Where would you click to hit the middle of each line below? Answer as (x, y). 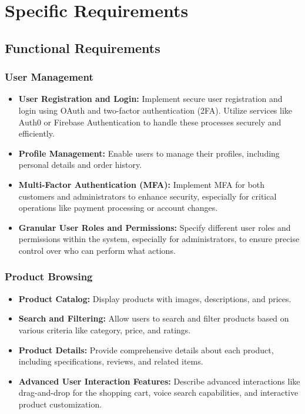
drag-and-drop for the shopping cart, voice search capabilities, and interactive (158, 393)
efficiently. (36, 133)
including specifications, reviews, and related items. (111, 361)
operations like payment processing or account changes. (118, 208)
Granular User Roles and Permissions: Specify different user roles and (155, 227)
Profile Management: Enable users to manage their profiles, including (149, 153)
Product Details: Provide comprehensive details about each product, (146, 350)
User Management (49, 77)
